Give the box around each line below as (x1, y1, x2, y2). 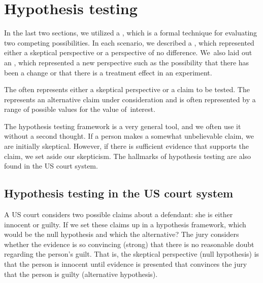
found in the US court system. (4, 160, 98, 171)
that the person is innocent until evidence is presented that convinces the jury (4, 259, 247, 269)
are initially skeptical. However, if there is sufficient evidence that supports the (4, 141, 249, 151)
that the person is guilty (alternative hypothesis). (4, 268, 158, 279)
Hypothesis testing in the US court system (4, 185, 234, 201)
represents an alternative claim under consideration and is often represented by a (4, 94, 256, 104)
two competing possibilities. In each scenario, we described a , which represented (4, 37, 254, 48)
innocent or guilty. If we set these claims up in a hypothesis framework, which (4, 219, 246, 229)
